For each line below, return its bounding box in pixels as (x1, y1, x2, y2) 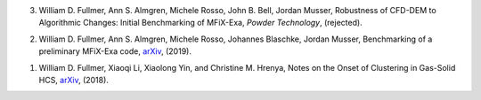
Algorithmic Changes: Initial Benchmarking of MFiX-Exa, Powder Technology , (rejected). (38, 18, 363, 28)
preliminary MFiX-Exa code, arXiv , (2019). (38, 46, 192, 57)
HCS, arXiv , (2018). (38, 74, 109, 85)
